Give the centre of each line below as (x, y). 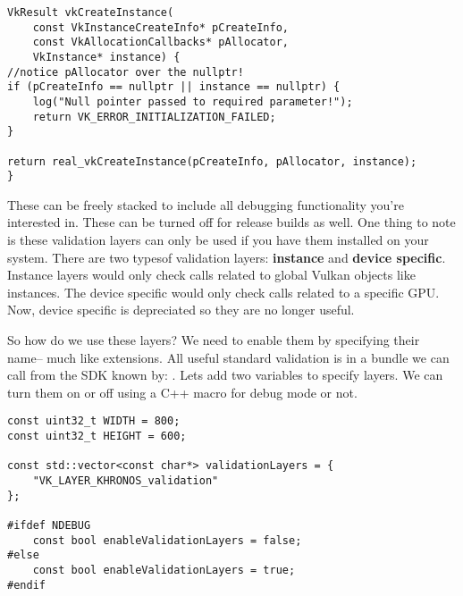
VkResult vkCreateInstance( (91, 13)
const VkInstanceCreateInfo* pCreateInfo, (160, 27)
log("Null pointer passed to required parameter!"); (193, 101)
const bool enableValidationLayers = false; (167, 540)
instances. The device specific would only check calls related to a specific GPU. (223, 292)
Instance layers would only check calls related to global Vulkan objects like (211, 275)
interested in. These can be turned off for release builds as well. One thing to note (231, 222)
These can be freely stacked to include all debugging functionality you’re (206, 204)
